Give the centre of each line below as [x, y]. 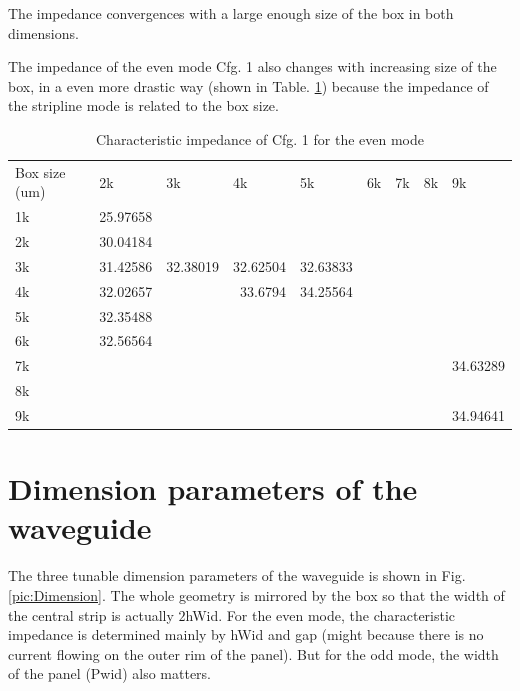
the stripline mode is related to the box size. [143, 105]
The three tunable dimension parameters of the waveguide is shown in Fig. [237, 575]
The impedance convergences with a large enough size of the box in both [231, 13]
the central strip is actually [91, 614]
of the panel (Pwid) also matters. [109, 673]
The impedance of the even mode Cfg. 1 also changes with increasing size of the [252, 66]
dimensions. [43, 32]
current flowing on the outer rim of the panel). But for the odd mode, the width [253, 653]
